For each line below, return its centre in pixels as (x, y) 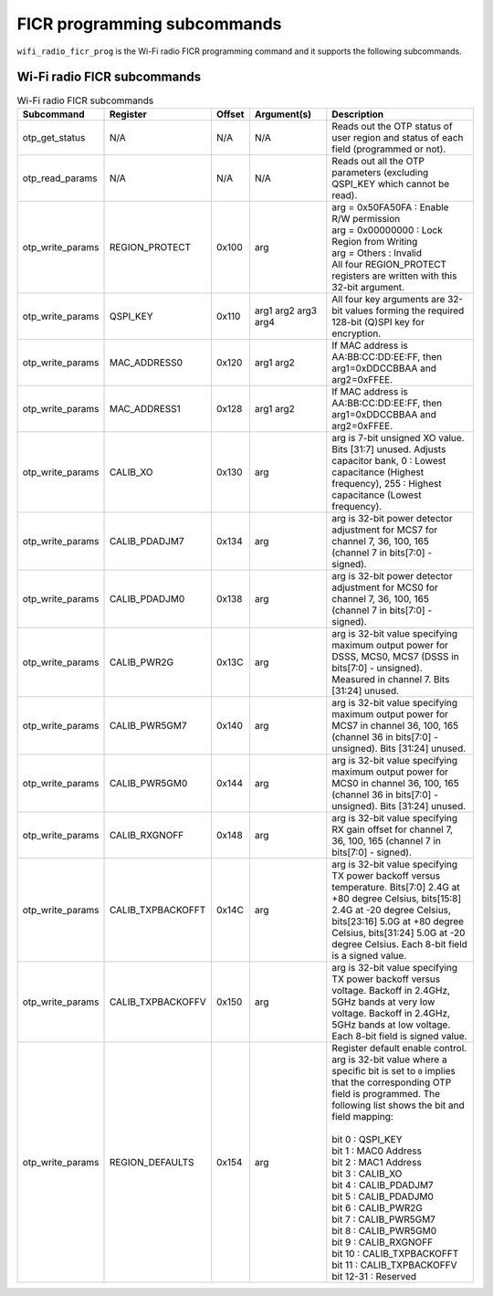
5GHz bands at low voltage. (391, 1025)
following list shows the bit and (398, 1105)
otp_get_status (54, 137)
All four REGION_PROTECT (389, 264)
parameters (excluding (380, 172)
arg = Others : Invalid (377, 253)
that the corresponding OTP (392, 1082)
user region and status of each (398, 137)
